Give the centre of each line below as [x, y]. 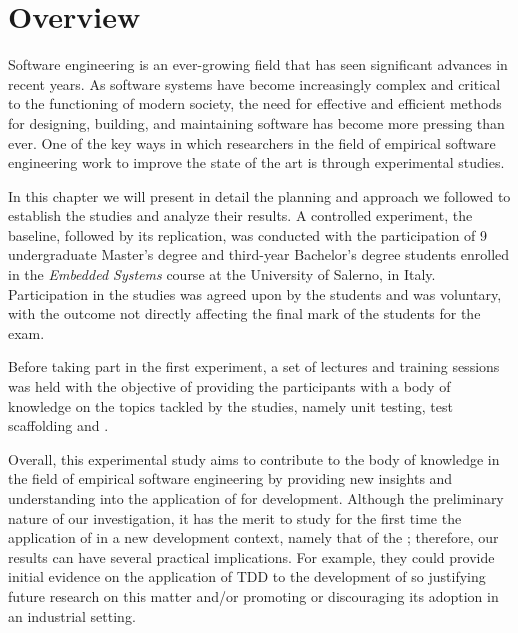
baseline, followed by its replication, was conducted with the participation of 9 [248, 234]
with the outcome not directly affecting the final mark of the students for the [244, 313]
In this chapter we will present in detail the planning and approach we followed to [259, 195]
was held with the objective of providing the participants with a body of [229, 386]
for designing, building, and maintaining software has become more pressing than [256, 122]
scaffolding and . [58, 425]
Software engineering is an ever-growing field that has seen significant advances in [258, 64]
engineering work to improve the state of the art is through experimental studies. [256, 162]
